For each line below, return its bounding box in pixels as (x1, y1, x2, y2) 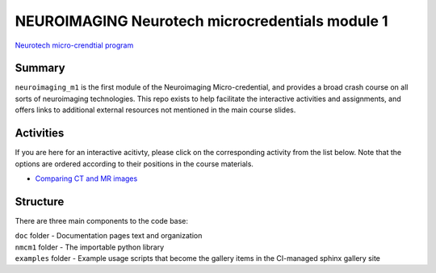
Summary (15, 61, 65, 75)
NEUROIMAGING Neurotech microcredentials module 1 (15, 12, 388, 30)
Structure (15, 195, 65, 208)
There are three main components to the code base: (15, 216, 189, 225)
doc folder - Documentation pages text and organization (15, 231, 203, 241)
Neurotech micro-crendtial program (15, 40, 134, 50)
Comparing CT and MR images (35, 174, 138, 183)
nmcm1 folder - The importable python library (15, 242, 165, 252)
